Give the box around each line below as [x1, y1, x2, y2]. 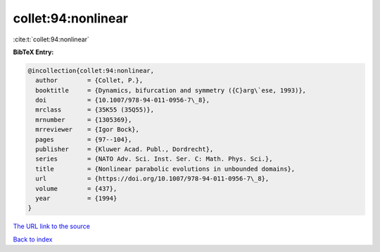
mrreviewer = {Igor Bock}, [35, 126, 140, 133]
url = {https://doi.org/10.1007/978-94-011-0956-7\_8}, [35, 175, 270, 183]
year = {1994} [35, 194, 118, 202]
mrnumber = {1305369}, [35, 116, 132, 124]
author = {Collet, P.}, [35, 77, 144, 84]
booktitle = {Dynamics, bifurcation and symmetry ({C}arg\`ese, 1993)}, [35, 86, 306, 94]
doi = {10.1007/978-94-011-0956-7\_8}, [35, 96, 210, 105]
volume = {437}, [35, 185, 118, 192]
